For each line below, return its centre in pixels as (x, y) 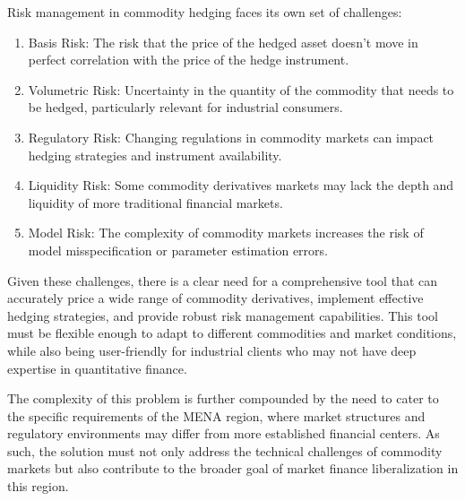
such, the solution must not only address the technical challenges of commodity (225, 450)
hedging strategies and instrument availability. (155, 155)
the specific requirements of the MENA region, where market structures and (216, 415)
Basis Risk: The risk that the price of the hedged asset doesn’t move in (223, 42)
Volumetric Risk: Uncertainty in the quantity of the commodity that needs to (241, 89)
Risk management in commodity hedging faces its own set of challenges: (205, 12)
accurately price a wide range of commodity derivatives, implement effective (215, 298)
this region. (38, 486)
